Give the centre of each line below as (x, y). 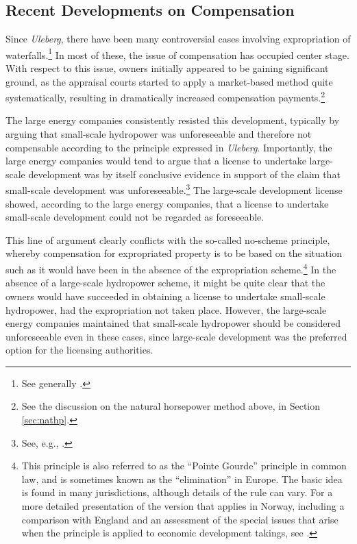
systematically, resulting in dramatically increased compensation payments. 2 (165, 96)
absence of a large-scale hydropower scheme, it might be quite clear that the (165, 283)
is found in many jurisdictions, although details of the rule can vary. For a (177, 492)
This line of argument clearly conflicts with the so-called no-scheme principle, (168, 239)
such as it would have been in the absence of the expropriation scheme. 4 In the (171, 268)
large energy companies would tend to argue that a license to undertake (156, 161)
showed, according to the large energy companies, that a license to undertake (167, 203)
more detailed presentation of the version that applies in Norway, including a (183, 506)
